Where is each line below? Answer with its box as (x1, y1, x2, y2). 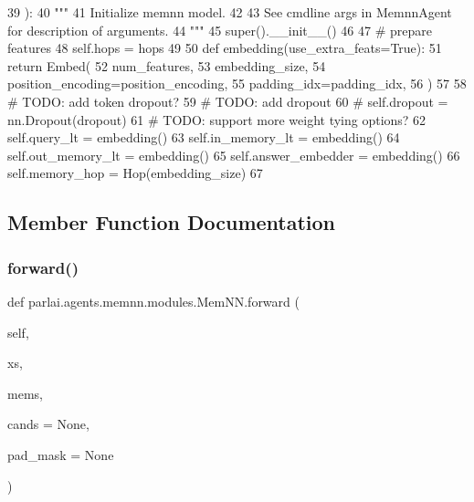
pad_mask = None (7, 444, 114, 464)
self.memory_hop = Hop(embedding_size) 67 (7, 163, 263, 183)
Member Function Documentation (7, 208, 336, 236)
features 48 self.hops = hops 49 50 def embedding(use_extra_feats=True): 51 (7, 38, 442, 58)
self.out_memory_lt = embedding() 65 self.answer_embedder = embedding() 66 (7, 145, 460, 164)
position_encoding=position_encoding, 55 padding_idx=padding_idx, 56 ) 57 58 (7, 74, 467, 93)
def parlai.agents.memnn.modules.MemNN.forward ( (7, 291, 300, 310)
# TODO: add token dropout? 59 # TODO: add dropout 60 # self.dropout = (7, 91, 448, 110)
